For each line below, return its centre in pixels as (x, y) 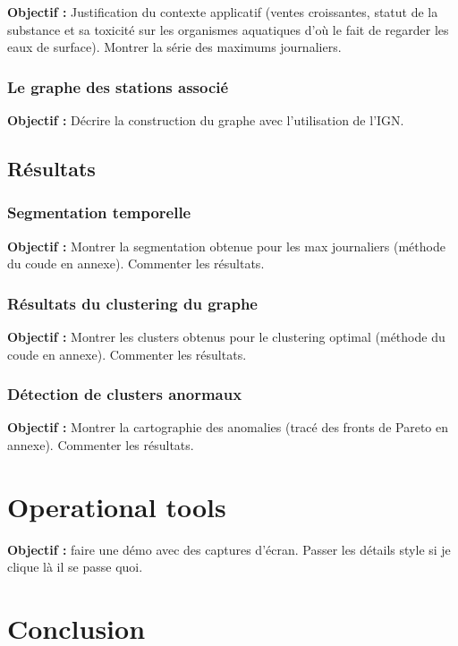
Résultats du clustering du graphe (132, 303)
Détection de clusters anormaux (125, 394)
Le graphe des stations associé (118, 86)
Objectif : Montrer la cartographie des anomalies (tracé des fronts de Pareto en (228, 427)
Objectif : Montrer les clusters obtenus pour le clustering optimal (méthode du (226, 336)
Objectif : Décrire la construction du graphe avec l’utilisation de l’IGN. (206, 120)
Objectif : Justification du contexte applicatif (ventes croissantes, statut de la (223, 12)
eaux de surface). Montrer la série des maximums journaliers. (174, 47)
